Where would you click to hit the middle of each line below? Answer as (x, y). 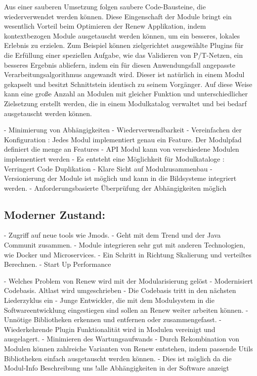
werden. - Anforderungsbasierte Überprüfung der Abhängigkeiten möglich (115, 188)
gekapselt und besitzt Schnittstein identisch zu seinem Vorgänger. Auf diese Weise (128, 84)
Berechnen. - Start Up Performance (58, 264)
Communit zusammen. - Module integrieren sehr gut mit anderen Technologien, (125, 245)
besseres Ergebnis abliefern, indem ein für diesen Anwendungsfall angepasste (120, 64)
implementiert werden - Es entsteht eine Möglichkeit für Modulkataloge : (114, 158)
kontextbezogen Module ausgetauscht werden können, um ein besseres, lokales (122, 35)
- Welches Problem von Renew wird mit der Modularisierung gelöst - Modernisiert (128, 280)
